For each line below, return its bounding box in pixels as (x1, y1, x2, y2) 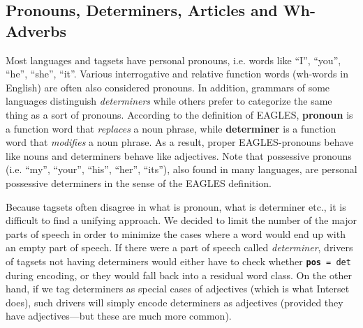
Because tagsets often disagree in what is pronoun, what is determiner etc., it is (6, 199, 346, 214)
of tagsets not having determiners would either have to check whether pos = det (6, 253, 351, 268)
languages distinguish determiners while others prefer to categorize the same (6, 94, 332, 108)
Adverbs (6, 20, 67, 41)
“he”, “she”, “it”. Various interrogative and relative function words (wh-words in (6, 66, 348, 81)
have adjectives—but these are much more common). (6, 308, 232, 323)
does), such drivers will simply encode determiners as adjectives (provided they (6, 295, 343, 309)
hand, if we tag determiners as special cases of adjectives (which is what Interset (6, 281, 350, 296)
